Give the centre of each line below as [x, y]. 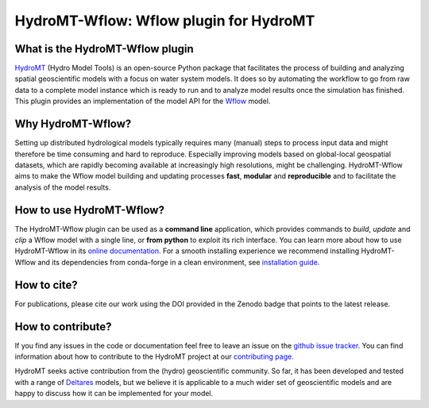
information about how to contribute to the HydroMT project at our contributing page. [154, 356]
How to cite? [46, 285]
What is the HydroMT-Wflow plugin [104, 49]
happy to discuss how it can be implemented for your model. [114, 394]
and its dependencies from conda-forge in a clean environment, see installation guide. [178, 262]
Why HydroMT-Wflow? [73, 124]
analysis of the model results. [63, 187]
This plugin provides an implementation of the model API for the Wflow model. [143, 101]
